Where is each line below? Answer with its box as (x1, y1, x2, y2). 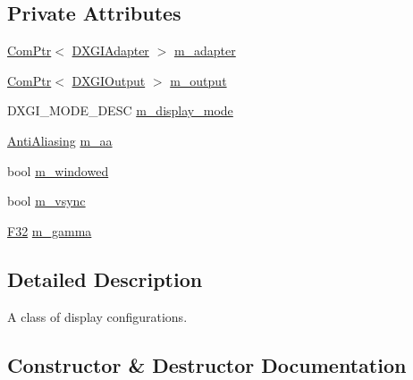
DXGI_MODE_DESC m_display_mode (7, 101, 233, 120)
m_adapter (173, 41, 236, 60)
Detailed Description (7, 265, 203, 292)
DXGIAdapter (72, 41, 149, 60)
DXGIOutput (72, 71, 146, 89)
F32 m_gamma (7, 221, 92, 240)
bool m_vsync (7, 191, 86, 210)
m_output (170, 71, 227, 89)
